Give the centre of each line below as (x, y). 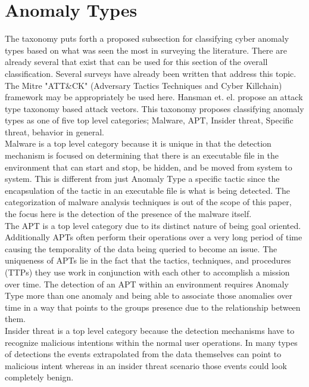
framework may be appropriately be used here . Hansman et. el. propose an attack (154, 97)
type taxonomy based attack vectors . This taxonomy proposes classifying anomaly (154, 108)
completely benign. (39, 377)
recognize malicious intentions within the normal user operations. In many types (151, 342)
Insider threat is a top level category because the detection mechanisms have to (150, 330)
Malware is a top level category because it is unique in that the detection (138, 143)
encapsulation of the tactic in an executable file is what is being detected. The (147, 190)
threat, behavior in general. (54, 131)
